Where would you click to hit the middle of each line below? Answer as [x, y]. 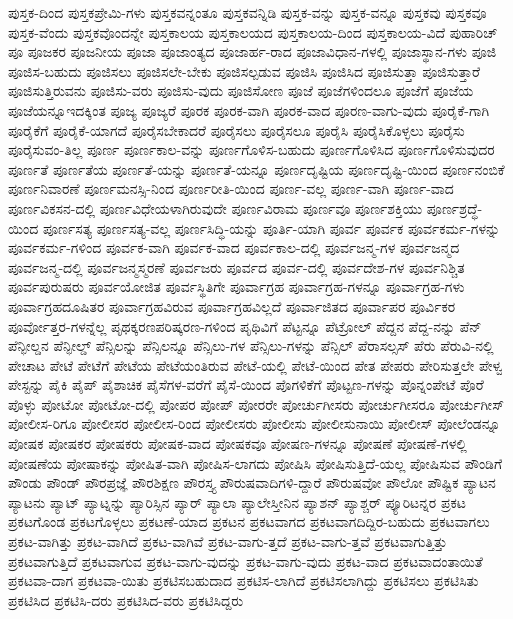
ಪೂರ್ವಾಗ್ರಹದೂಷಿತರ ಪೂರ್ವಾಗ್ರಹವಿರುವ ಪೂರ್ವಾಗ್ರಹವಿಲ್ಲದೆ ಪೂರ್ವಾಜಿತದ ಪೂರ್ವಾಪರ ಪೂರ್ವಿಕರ [232, 305]
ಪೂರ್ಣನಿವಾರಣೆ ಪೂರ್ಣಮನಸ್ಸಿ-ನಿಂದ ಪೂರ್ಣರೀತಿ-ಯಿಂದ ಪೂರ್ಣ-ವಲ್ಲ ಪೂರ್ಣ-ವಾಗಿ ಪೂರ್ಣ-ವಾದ [231, 188]
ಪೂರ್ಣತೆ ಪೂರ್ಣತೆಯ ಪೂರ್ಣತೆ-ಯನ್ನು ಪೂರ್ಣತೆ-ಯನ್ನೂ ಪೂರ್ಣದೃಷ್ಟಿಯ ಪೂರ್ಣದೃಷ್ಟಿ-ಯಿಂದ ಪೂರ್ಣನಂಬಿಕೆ [256, 168]
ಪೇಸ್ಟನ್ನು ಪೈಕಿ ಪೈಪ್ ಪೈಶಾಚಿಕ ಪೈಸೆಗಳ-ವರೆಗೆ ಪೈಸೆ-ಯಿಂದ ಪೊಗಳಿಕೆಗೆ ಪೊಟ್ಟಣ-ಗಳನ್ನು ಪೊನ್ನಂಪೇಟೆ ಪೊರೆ [246, 384]
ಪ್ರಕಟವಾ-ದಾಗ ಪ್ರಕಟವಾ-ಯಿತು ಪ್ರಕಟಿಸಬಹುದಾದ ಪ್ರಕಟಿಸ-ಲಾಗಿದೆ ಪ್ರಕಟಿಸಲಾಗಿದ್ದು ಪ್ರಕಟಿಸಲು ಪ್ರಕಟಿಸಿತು [243, 580]
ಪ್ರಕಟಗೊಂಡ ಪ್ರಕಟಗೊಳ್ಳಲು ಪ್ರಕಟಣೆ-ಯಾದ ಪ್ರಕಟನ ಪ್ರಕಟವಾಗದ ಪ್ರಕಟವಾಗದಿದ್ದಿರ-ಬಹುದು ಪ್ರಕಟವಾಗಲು [249, 521]
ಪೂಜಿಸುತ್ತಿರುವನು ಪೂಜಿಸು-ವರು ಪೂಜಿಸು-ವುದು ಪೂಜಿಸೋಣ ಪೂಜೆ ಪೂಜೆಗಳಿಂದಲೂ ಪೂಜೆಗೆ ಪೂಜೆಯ [241, 90]
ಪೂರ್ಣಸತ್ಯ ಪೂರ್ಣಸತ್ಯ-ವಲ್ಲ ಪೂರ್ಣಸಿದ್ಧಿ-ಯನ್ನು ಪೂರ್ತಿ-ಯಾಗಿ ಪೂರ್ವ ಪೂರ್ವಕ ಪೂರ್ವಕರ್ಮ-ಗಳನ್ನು [271, 227]
